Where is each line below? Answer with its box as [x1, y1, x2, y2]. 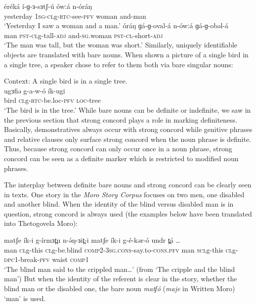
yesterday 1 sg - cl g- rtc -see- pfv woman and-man [4, 10, 146, 21]
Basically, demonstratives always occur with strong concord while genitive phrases [4, 124, 253, 134]
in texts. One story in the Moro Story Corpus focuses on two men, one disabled [4, 189, 245, 199]
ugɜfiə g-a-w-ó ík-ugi [4, 85, 65, 95]
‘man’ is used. [4, 293, 46, 303]
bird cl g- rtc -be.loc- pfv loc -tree [4, 95, 101, 105]
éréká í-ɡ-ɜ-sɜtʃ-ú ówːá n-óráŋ [4, 1, 92, 11]
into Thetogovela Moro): [4, 218, 78, 228]
